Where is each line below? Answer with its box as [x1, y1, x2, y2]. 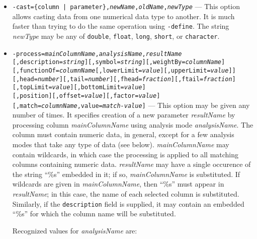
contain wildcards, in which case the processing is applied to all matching [12, 149, 239, 159]
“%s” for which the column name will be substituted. [12, 208, 176, 219]
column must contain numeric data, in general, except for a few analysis [12, 129, 234, 140]
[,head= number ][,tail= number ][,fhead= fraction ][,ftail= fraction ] [12, 75, 236, 83]
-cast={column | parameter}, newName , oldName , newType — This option [12, 1, 240, 11]
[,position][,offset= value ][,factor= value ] [12, 92, 160, 99]
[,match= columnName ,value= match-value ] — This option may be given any [12, 99, 250, 110]
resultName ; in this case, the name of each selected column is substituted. [12, 188, 239, 199]
